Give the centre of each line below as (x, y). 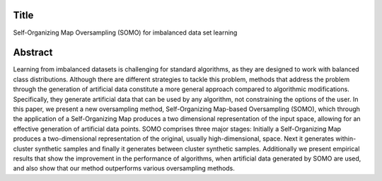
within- (346, 139)
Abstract (33, 53)
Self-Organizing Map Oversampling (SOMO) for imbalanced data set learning (125, 33)
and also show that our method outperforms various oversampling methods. (124, 168)
